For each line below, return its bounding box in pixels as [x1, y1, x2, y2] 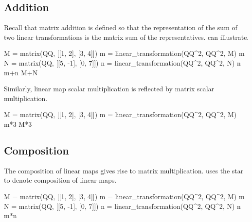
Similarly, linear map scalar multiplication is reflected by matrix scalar [4, 84, 215, 94]
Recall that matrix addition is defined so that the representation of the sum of [4, 22, 237, 33]
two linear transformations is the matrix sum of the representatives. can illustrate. [4, 32, 249, 42]
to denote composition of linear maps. [4, 175, 117, 185]
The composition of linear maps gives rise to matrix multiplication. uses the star [4, 165, 244, 175]
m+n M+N [4, 67, 38, 77]
